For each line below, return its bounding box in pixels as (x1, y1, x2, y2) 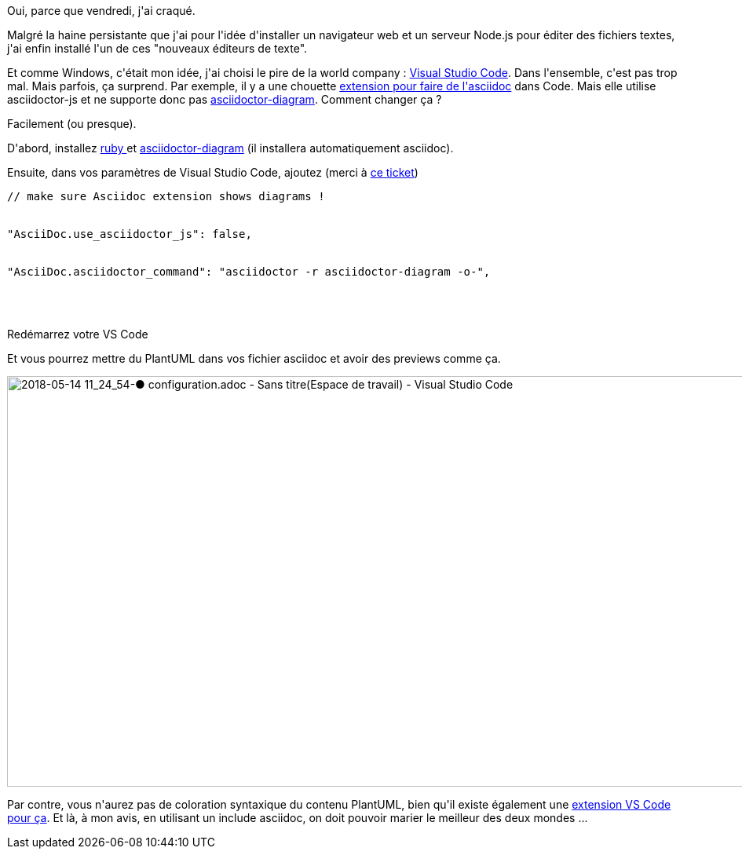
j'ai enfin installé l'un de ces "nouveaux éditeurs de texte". (7, 42, 308, 55)
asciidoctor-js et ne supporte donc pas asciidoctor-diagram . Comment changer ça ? (7, 93, 442, 106)
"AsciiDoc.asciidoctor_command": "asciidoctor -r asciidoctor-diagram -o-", (7, 265, 491, 278)
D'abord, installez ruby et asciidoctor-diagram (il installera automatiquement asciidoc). (7, 141, 454, 155)
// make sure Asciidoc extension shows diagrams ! (7, 190, 325, 203)
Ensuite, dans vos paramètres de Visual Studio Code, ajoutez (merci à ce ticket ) (7, 166, 419, 179)
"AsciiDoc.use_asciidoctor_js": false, (7, 228, 252, 240)
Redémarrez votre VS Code (7, 327, 148, 341)
